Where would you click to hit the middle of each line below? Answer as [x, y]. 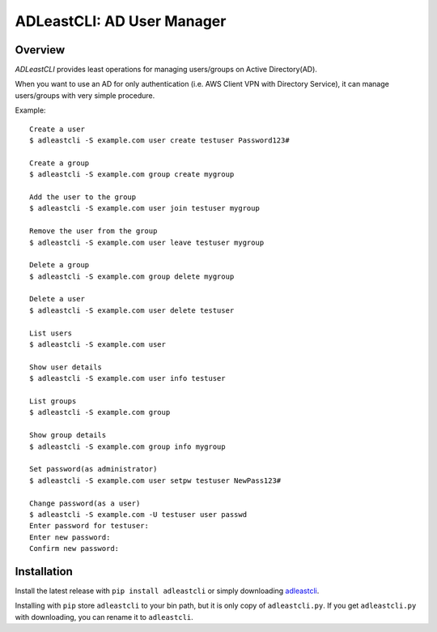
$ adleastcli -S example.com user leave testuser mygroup [147, 242]
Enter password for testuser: [89, 526]
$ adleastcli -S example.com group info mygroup [127, 446]
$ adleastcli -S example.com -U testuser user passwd [138, 514]
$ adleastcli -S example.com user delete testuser [132, 310]
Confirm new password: [74, 549]
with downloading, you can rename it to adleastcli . [104, 617]
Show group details [68, 435]
